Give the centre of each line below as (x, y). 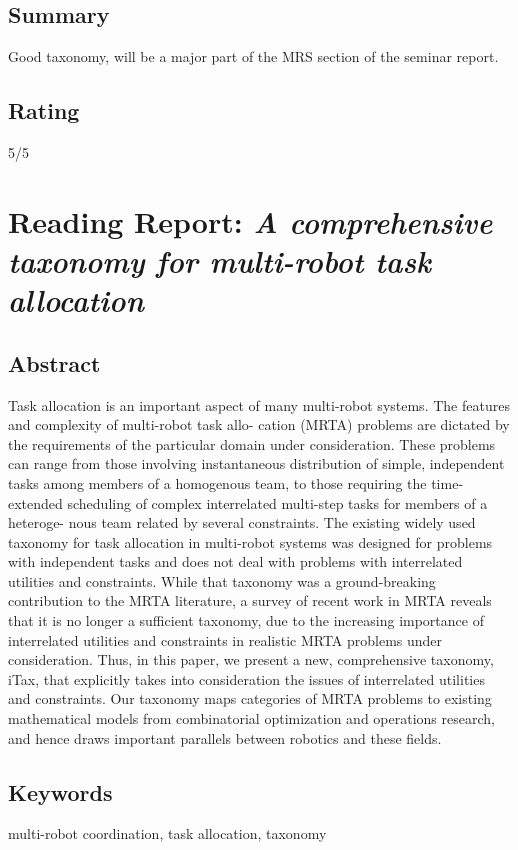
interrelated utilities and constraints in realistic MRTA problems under (225, 639)
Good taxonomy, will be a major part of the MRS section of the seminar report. (253, 56)
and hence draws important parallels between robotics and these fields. (225, 737)
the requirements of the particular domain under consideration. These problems (252, 443)
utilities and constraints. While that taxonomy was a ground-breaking (222, 580)
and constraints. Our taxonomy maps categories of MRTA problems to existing (250, 698)
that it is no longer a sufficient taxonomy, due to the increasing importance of (246, 620)
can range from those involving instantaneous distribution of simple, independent (256, 463)
